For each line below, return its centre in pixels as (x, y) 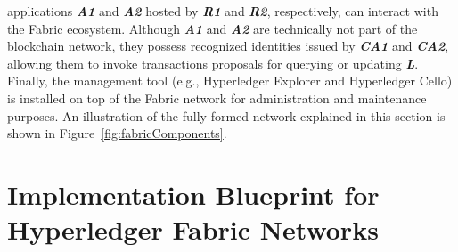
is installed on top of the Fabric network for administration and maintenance (217, 98)
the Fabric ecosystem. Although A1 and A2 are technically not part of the (213, 28)
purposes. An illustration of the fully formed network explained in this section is (226, 115)
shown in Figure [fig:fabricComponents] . (117, 133)
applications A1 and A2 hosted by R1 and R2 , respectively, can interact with (223, 11)
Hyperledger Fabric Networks (193, 229)
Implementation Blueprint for (193, 194)
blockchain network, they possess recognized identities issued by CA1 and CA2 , (228, 46)
